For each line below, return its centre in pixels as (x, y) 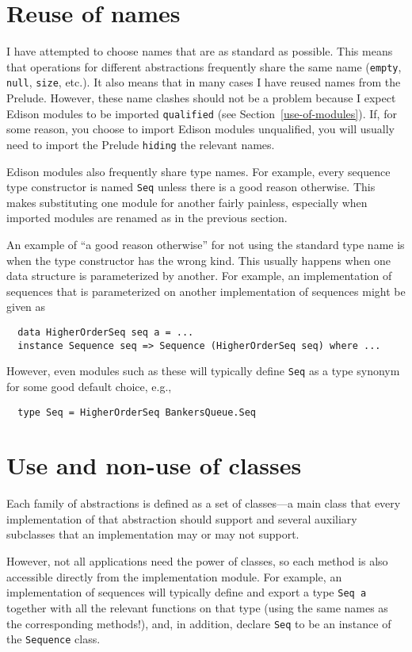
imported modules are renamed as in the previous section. (147, 218)
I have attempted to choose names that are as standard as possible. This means (200, 51)
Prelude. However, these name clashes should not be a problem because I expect (201, 98)
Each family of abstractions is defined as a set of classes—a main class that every (204, 503)
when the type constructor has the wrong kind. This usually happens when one (199, 260)
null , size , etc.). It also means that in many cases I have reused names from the (204, 82)
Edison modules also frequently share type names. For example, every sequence (198, 171)
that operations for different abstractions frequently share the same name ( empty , (204, 66)
